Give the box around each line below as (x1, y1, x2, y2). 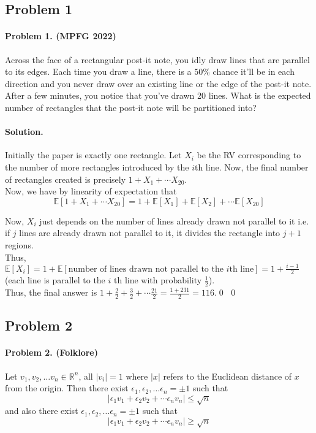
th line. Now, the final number (194, 160, 309, 173)
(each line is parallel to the (5, 274, 105, 286)
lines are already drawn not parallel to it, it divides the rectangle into (19, 226, 280, 239)
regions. (5, 238, 34, 251)
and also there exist (5, 404, 78, 417)
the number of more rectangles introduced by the (5, 160, 189, 173)
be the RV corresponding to (197, 148, 301, 161)
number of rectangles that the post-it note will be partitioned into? (5, 101, 257, 113)
